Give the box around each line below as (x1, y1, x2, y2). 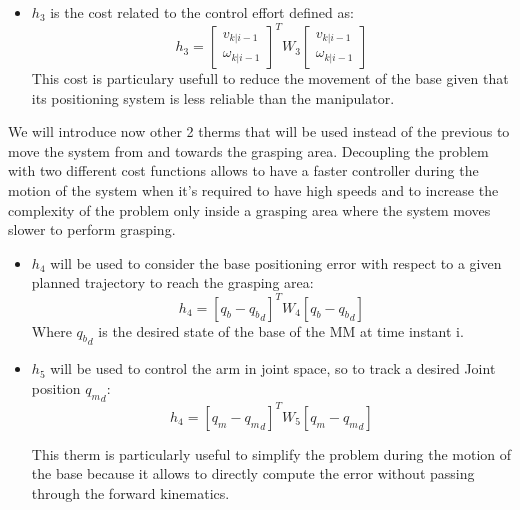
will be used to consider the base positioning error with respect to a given (50, 252, 502, 273)
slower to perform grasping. (8, 219, 176, 240)
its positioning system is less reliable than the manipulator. (31, 87, 395, 108)
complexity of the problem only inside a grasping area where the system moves (8, 199, 491, 220)
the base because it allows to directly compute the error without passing (31, 463, 475, 484)
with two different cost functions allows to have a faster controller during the (8, 160, 479, 181)
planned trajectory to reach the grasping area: (31, 272, 314, 293)
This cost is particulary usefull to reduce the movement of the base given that (31, 68, 509, 89)
